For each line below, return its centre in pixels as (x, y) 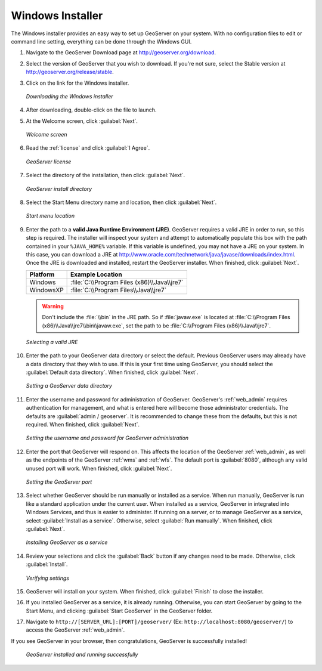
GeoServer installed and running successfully (82, 655)
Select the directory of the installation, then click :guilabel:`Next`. (106, 175)
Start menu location (50, 216)
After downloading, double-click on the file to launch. (91, 110)
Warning (53, 306)
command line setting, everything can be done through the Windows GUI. (101, 41)
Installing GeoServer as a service (67, 542)
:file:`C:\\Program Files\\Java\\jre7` (119, 290)
